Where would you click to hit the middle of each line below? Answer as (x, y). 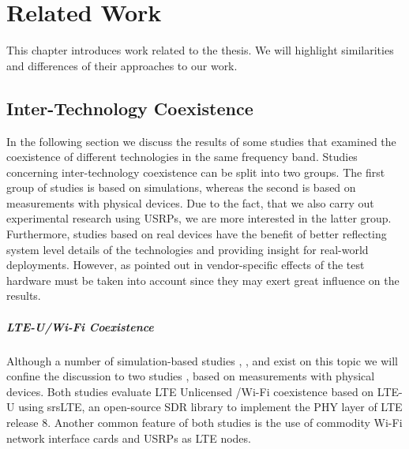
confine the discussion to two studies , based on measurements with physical (191, 376)
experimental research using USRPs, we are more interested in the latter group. (199, 218)
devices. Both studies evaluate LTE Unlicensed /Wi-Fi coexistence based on (190, 391)
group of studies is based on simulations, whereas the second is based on (181, 187)
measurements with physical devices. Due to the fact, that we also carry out (190, 202)
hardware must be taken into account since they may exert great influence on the (203, 280)
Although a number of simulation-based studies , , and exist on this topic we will (202, 360)
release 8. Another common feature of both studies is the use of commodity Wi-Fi (204, 422)
